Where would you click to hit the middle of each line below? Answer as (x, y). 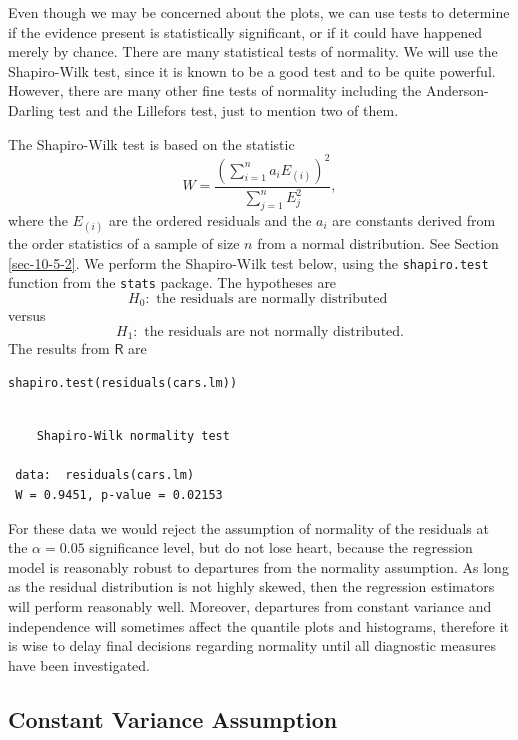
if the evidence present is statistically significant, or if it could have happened (245, 31)
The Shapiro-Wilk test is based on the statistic (151, 143)
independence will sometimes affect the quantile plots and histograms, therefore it (258, 625)
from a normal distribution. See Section (378, 243)
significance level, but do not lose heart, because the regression (281, 547)
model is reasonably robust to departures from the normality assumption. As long (258, 566)
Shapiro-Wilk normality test (133, 436)
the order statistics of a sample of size (124, 243)
